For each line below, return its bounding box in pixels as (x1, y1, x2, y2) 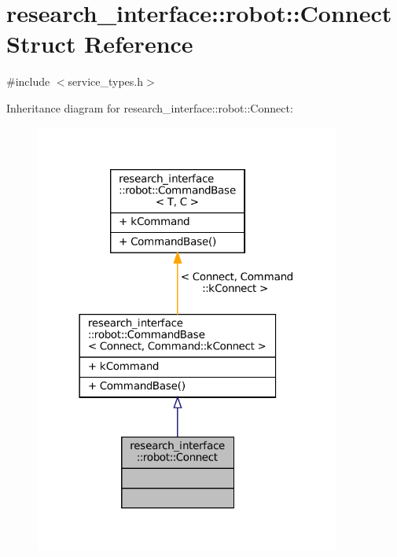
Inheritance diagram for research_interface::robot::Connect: (6, 99, 293, 116)
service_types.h (68, 73, 144, 90)
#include (6, 73, 50, 90)
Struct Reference (6, 28, 193, 60)
